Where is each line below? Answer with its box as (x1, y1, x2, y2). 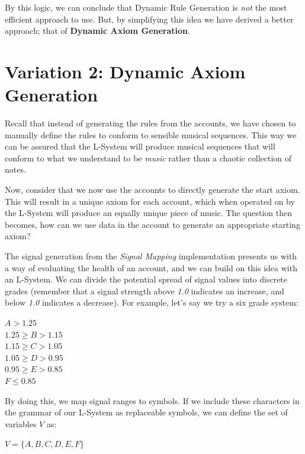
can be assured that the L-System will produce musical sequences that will (5, 140, 275, 153)
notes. (5, 163, 26, 176)
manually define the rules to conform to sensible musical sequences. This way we (5, 128, 297, 141)
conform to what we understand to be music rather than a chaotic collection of (5, 151, 292, 164)
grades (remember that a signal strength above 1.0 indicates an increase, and (5, 284, 284, 297)
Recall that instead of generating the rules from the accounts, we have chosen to (5, 117, 296, 129)
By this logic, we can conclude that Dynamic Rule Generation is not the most (5, 1, 287, 13)
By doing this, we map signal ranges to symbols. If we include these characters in (5, 394, 300, 407)
